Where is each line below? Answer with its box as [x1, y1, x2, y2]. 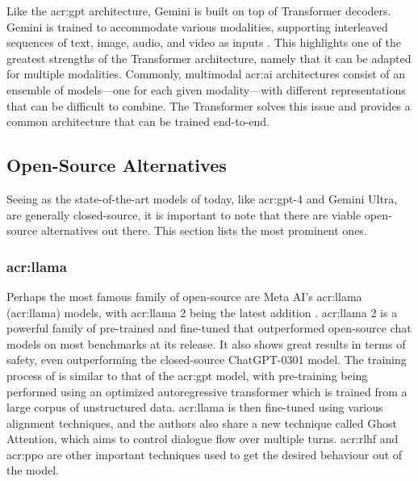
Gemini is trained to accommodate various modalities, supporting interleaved [6, 18, 388, 35]
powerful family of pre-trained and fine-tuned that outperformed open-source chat [6, 320, 412, 337]
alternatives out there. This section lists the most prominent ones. [40, 222, 367, 239]
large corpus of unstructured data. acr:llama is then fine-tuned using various [6, 399, 383, 416]
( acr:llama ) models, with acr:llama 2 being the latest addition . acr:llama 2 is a [6, 303, 398, 320]
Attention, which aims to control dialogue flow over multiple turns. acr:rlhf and [6, 430, 399, 447]
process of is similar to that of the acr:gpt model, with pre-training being [6, 366, 368, 383]
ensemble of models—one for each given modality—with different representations [6, 81, 406, 98]
